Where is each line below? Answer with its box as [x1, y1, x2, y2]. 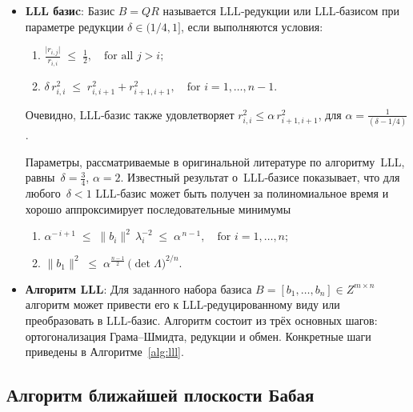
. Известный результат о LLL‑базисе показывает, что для [120, 169, 400, 186]
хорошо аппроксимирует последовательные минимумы [25, 200, 291, 217]
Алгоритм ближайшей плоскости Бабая [6, 382, 315, 407]
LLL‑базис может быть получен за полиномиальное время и [95, 185, 389, 202]
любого [25, 185, 61, 202]
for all [104, 50, 134, 62]
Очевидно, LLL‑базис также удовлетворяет [25, 106, 235, 122]
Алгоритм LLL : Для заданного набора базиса [25, 280, 252, 297]
